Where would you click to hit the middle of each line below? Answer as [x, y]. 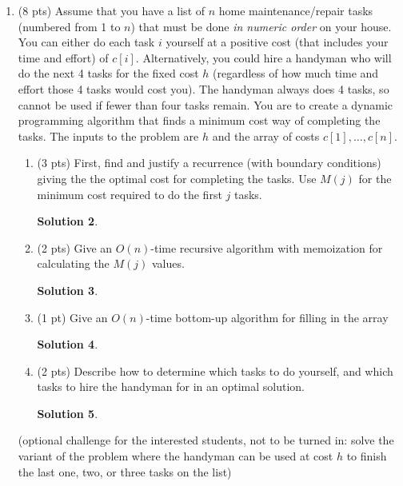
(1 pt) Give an [72, 317]
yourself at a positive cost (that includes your [277, 42]
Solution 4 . [68, 344]
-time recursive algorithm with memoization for [267, 247]
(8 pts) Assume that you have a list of [112, 10]
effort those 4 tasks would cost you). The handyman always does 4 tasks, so [203, 88]
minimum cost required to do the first [130, 194]
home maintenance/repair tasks [296, 10]
